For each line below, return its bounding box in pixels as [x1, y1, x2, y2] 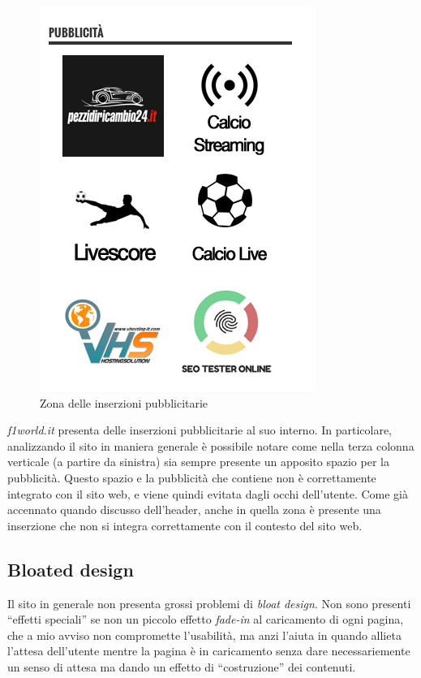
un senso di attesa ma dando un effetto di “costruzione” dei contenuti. [7, 658, 356, 675]
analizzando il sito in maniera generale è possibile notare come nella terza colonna [7, 437, 415, 454]
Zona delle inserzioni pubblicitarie [40, 394, 208, 411]
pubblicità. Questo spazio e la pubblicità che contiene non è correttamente [7, 469, 376, 486]
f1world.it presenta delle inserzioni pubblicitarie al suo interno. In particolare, [7, 421, 393, 438]
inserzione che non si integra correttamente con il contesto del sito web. [7, 516, 363, 533]
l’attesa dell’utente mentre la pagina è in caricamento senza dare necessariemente [7, 642, 410, 659]
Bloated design [7, 556, 134, 581]
